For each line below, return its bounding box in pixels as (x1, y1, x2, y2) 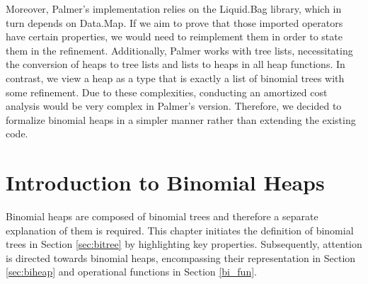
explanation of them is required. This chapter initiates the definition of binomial (6, 222, 354, 237)
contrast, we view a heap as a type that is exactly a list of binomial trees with (6, 70, 345, 85)
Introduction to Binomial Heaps (6, 168, 325, 197)
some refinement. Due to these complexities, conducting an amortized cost (6, 84, 328, 99)
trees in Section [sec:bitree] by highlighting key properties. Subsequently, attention (6, 237, 362, 251)
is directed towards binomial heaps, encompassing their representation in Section (6, 250, 356, 265)
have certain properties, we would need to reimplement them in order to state (6, 29, 343, 44)
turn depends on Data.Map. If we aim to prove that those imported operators (6, 15, 343, 30)
